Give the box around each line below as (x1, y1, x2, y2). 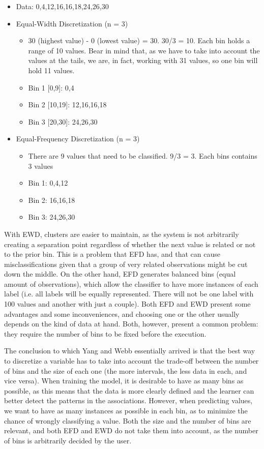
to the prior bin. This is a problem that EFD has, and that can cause (4, 249, 220, 259)
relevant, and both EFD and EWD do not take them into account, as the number (4, 425, 258, 436)
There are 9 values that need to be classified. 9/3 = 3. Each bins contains (28, 150, 257, 161)
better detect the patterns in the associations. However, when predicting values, (4, 395, 253, 406)
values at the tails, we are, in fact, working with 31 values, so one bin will (28, 55, 258, 66)
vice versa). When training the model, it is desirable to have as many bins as (4, 375, 244, 386)
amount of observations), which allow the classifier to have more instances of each (4, 278, 258, 289)
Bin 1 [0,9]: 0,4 (28, 82, 74, 93)
